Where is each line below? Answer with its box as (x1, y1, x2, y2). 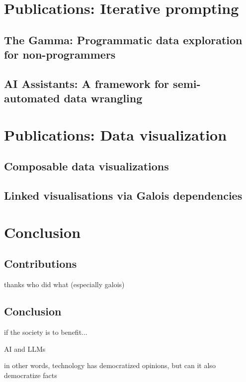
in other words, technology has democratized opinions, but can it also (4, 360, 216, 371)
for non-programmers (4, 47, 116, 62)
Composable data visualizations (4, 158, 169, 174)
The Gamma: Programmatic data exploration (4, 32, 243, 47)
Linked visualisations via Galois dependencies (4, 188, 243, 203)
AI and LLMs (4, 343, 46, 354)
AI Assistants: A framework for (4, 76, 169, 91)
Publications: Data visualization (4, 124, 227, 145)
